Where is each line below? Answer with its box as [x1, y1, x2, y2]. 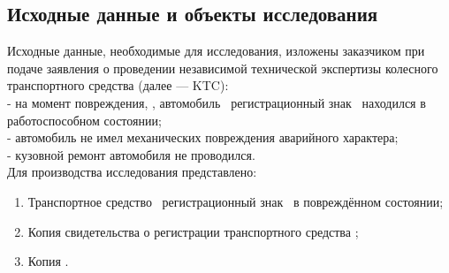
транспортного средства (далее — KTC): [7, 76, 229, 95]
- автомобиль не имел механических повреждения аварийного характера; [7, 128, 399, 147]
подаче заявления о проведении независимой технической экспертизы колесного [7, 58, 438, 77]
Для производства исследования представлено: [7, 163, 257, 181]
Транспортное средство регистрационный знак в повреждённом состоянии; [27, 192, 444, 210]
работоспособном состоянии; [7, 110, 162, 129]
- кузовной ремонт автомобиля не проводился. [7, 145, 255, 163]
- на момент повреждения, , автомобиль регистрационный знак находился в [7, 93, 426, 111]
